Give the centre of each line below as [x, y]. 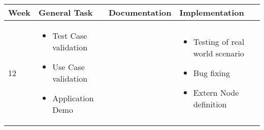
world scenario [219, 53]
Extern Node [216, 92]
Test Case [70, 36]
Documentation [140, 12]
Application [73, 98]
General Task [66, 12]
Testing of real [219, 41]
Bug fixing [211, 73]
